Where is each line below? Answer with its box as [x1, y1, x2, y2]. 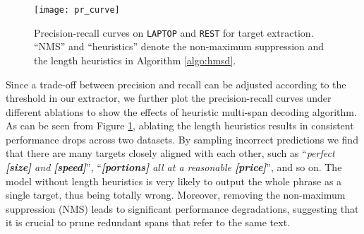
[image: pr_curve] [34, 5, 120, 15]
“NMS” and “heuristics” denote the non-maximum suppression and [34, 39, 324, 54]
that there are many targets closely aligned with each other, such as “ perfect [6, 146, 335, 160]
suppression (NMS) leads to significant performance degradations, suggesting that [6, 201, 359, 216]
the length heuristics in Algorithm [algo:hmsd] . [34, 52, 236, 67]
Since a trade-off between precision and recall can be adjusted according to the [6, 76, 346, 91]
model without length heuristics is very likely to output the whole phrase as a [6, 173, 342, 188]
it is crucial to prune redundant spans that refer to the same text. [6, 215, 291, 230]
